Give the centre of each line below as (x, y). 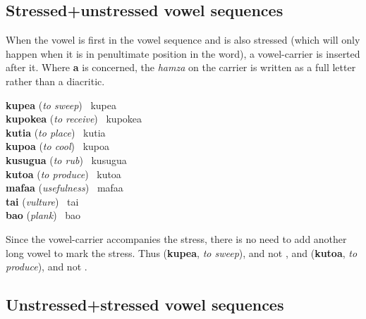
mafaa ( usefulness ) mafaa (65, 188)
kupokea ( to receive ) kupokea (74, 119)
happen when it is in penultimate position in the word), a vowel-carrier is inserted (183, 53)
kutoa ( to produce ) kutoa (63, 174)
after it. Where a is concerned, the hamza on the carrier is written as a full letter (181, 67)
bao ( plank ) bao (43, 215)
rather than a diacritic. (55, 81)
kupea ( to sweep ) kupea (61, 105)
